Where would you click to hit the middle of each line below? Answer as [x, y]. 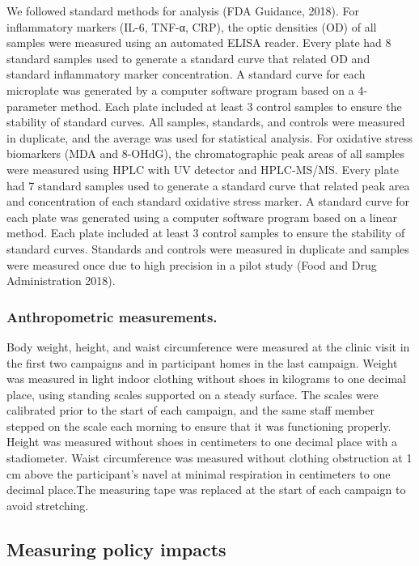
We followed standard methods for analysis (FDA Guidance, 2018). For [183, 11]
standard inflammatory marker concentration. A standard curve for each [186, 74]
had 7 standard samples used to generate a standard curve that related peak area [208, 185]
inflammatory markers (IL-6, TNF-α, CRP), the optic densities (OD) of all [192, 26]
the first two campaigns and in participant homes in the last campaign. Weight [202, 362]
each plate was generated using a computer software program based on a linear [202, 217]
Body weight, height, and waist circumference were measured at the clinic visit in [208, 346]
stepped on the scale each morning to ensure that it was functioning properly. [199, 426]
